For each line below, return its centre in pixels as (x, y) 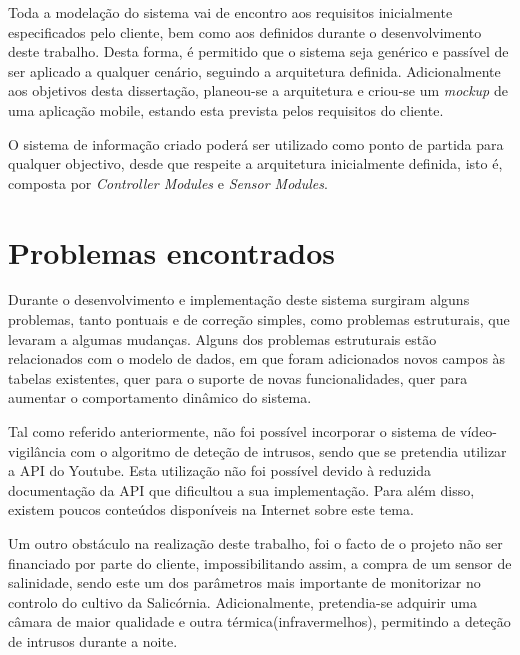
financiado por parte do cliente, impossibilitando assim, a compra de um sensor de (260, 562)
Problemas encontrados (172, 251)
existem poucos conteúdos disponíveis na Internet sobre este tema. (211, 509)
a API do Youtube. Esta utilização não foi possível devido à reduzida (220, 470)
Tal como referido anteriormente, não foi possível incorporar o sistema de (232, 431)
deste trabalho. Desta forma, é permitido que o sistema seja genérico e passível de (258, 51)
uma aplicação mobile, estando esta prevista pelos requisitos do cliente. (226, 109)
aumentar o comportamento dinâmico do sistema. (160, 397)
